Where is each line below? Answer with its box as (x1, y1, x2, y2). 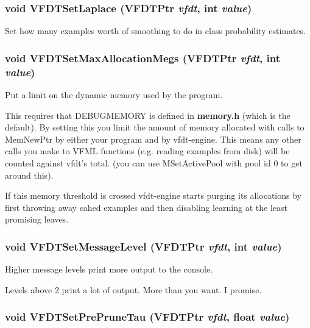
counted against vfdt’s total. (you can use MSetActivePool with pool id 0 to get (5, 156, 303, 169)
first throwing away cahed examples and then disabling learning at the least (5, 201, 287, 213)
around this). (5, 168, 54, 181)
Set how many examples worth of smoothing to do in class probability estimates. (5, 24, 306, 37)
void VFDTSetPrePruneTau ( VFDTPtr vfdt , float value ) (5, 309, 290, 324)
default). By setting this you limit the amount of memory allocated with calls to (5, 121, 305, 134)
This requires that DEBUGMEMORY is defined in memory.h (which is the (5, 109, 291, 121)
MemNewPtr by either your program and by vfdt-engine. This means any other (5, 132, 301, 145)
